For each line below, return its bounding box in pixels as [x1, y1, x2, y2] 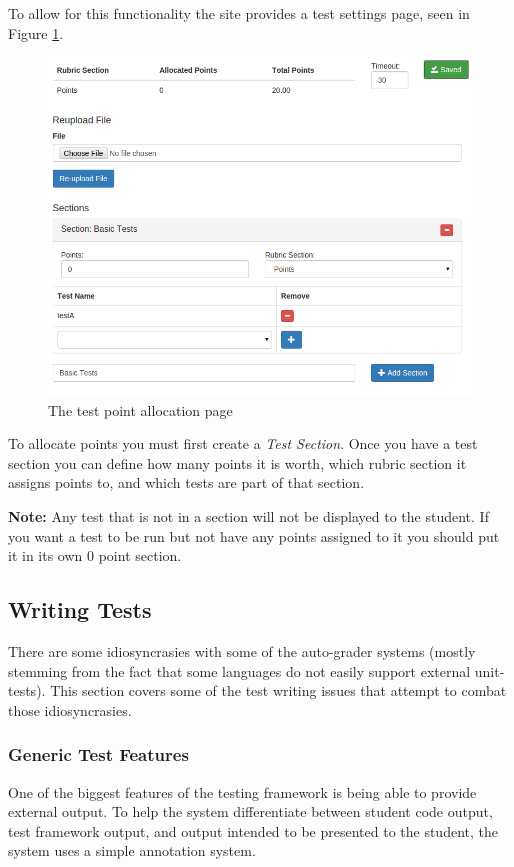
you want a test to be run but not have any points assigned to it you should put [8, 525, 500, 546]
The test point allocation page [48, 399, 233, 420]
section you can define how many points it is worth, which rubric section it [8, 452, 467, 473]
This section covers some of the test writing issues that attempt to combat [50, 680, 507, 701]
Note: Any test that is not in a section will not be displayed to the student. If [8, 505, 489, 526]
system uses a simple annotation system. [8, 840, 256, 861]
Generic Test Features [8, 742, 189, 767]
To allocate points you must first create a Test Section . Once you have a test [8, 433, 478, 454]
